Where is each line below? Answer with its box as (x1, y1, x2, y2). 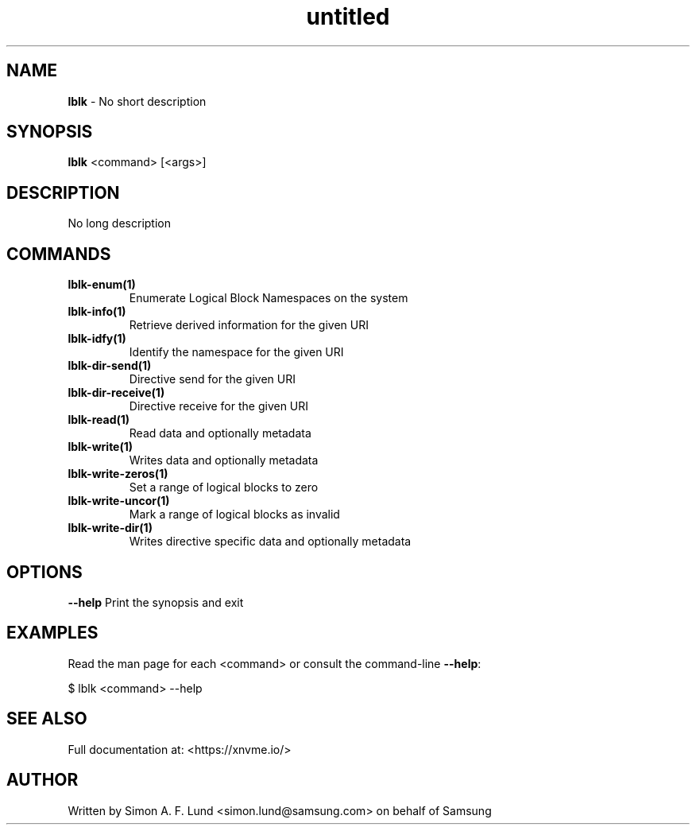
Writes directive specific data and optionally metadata (129, 534, 412, 549)
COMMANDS (6, 243, 111, 264)
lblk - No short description (68, 94, 207, 108)
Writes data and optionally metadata (129, 453, 319, 468)
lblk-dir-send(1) (68, 359, 152, 373)
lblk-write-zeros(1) (68, 467, 168, 481)
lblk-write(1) (68, 440, 133, 454)
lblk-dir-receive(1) (68, 386, 165, 400)
